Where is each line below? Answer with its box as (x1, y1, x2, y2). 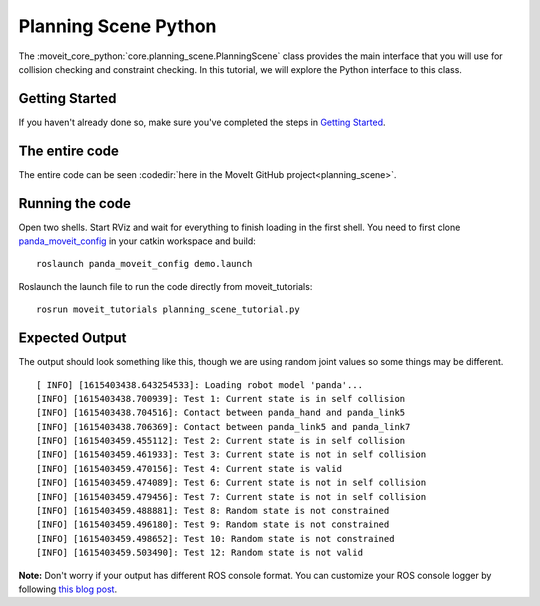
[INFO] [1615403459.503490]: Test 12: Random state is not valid (36, 547, 364, 559)
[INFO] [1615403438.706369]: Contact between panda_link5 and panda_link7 (36, 421, 411, 432)
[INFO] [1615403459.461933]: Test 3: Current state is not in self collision (36, 449, 427, 460)
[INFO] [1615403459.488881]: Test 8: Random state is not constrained (36, 505, 390, 517)
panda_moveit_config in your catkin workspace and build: (18, 235, 257, 247)
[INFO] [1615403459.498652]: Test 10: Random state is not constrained (36, 533, 395, 544)
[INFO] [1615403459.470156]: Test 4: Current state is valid (36, 463, 342, 474)
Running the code (18, 195, 132, 212)
